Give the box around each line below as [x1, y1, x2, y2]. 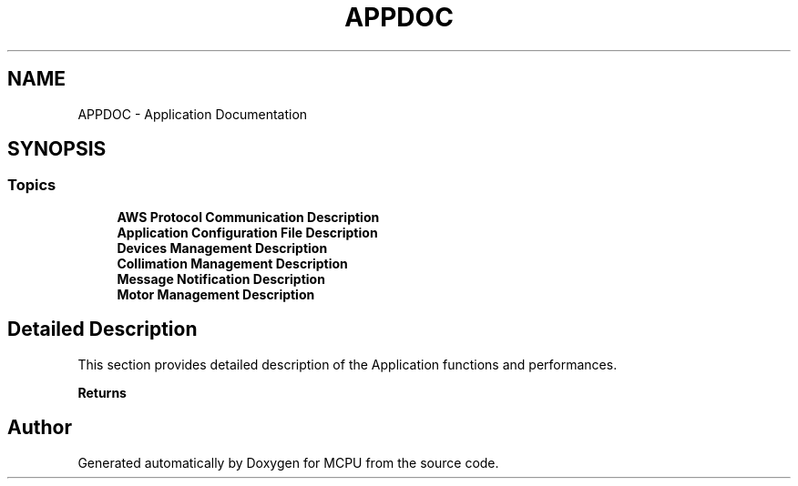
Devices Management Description [117, 239, 328, 256]
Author [7, 416, 72, 440]
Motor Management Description [117, 286, 315, 302]
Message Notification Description [117, 270, 325, 287]
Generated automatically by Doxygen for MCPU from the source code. [77, 454, 499, 471]
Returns [77, 384, 127, 400]
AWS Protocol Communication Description [117, 208, 380, 225]
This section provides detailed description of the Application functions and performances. [77, 356, 618, 372]
